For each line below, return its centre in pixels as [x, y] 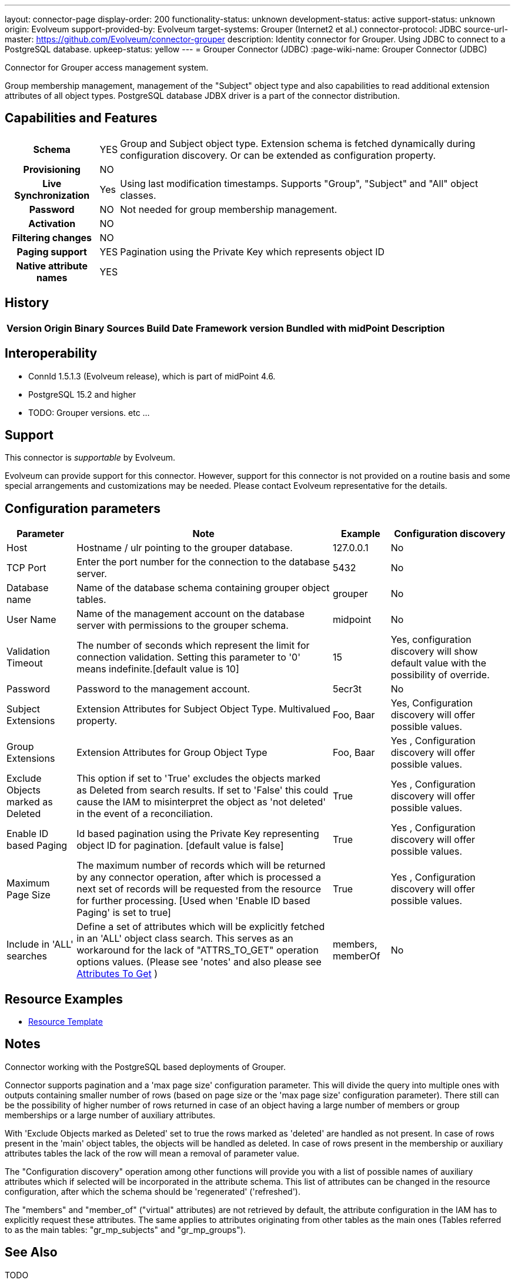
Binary [89, 328]
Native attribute [52, 266]
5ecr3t [347, 689]
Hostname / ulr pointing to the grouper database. [185, 548]
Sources [126, 328]
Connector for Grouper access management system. [107, 67]
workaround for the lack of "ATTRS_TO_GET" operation [198, 950]
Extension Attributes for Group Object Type [172, 753]
